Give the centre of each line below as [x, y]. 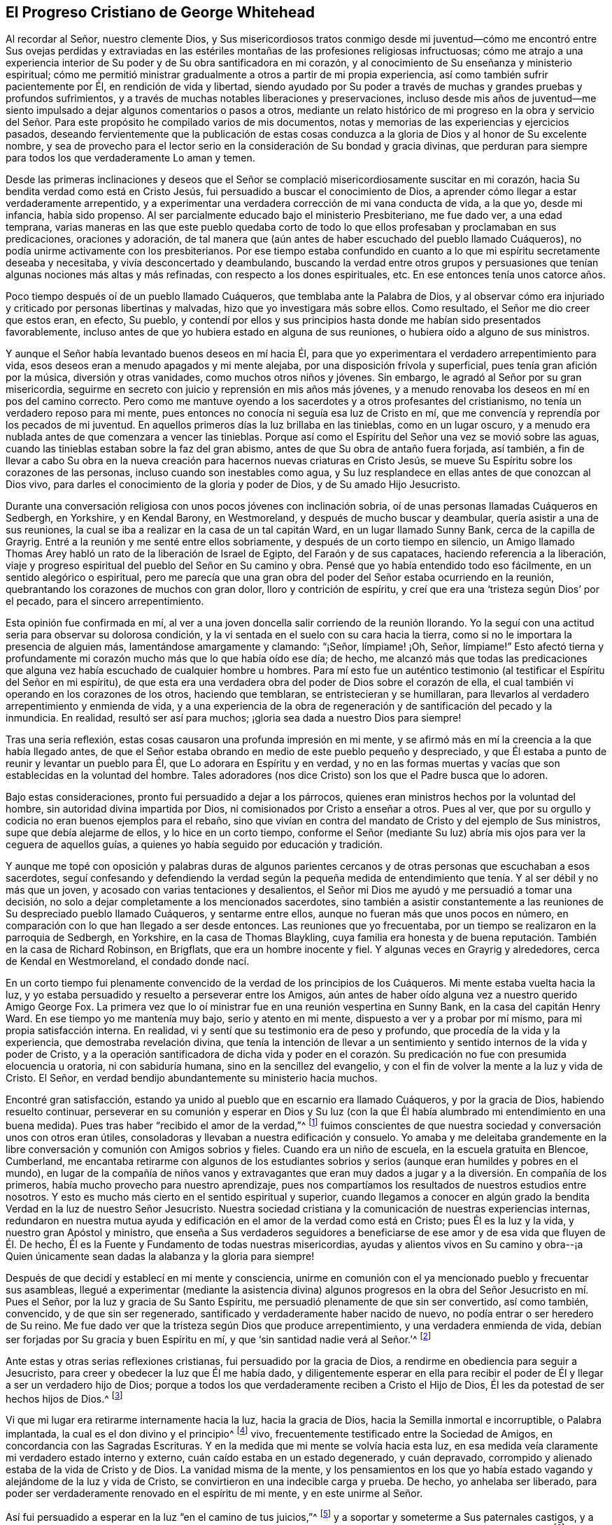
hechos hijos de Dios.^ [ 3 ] [64, 1397]
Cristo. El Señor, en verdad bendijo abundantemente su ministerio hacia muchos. [192, 1078]
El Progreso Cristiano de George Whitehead [160, 12]
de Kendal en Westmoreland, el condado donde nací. [128, 961]
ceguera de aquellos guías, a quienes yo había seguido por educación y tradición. [194, 845]
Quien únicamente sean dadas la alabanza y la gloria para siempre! [160, 1256]
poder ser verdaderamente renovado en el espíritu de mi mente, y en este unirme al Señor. [214, 1494]
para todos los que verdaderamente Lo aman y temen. [130, 158]
